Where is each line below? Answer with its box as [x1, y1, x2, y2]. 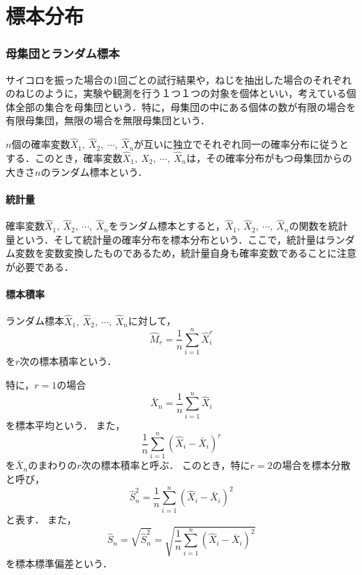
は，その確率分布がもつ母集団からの [186, 151, 352, 165]
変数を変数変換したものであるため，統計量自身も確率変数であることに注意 [15, 246, 357, 260]
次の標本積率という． [20, 354, 117, 368]
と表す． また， [6, 511, 77, 526]
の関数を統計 [289, 218, 348, 233]
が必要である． [6, 259, 74, 274]
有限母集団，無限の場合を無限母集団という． [6, 113, 210, 128]
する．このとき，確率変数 [6, 151, 123, 165]
